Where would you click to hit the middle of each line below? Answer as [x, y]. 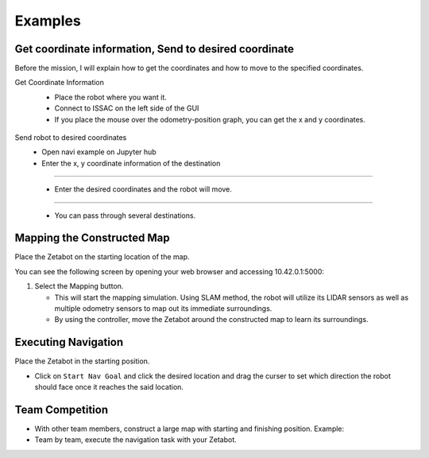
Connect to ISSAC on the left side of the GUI [127, 108]
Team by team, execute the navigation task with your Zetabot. [136, 440]
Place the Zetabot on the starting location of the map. [102, 257]
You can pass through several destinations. [125, 215]
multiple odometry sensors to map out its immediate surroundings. [163, 309]
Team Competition [62, 409]
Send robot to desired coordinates [71, 138]
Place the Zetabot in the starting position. [82, 361]
